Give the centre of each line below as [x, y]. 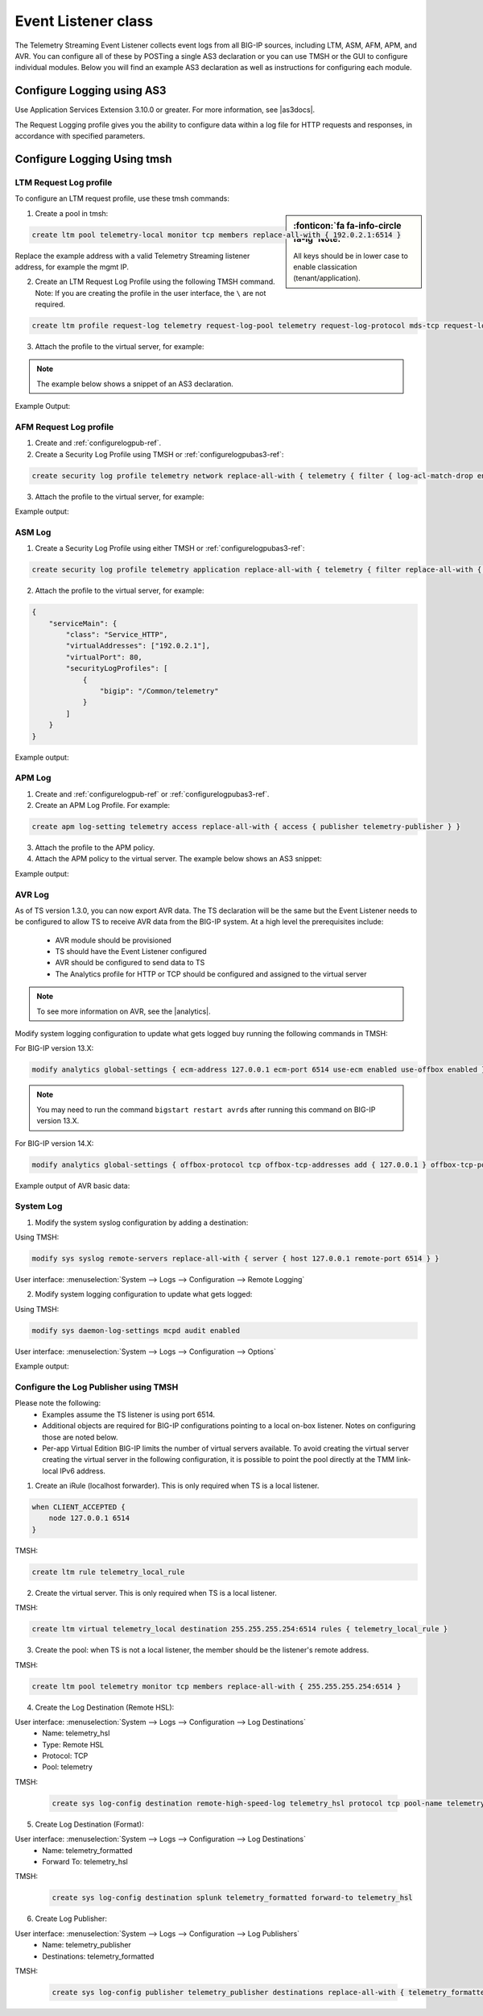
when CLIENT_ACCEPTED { [79, 1507]
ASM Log [33, 532]
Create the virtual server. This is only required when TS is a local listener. [156, 1593]
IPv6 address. [83, 1471]
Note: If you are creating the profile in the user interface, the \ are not [151, 293]
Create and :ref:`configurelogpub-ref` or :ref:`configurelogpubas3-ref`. [152, 793]
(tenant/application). [327, 278]
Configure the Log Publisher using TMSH [97, 1387]
